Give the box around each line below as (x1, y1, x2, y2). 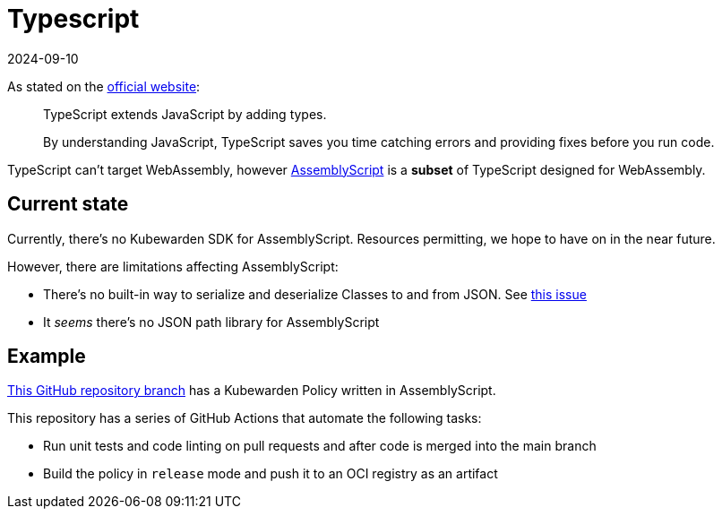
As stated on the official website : (7, 78, 201, 94)
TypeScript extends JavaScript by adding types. (43, 106, 327, 122)
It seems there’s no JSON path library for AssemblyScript (43, 314, 380, 330)
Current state (7, 193, 129, 216)
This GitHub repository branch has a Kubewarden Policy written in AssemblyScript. (7, 383, 496, 399)
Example (7, 345, 86, 368)
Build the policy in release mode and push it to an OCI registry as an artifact (43, 466, 498, 482)
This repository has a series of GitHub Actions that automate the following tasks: (7, 410, 482, 426)
